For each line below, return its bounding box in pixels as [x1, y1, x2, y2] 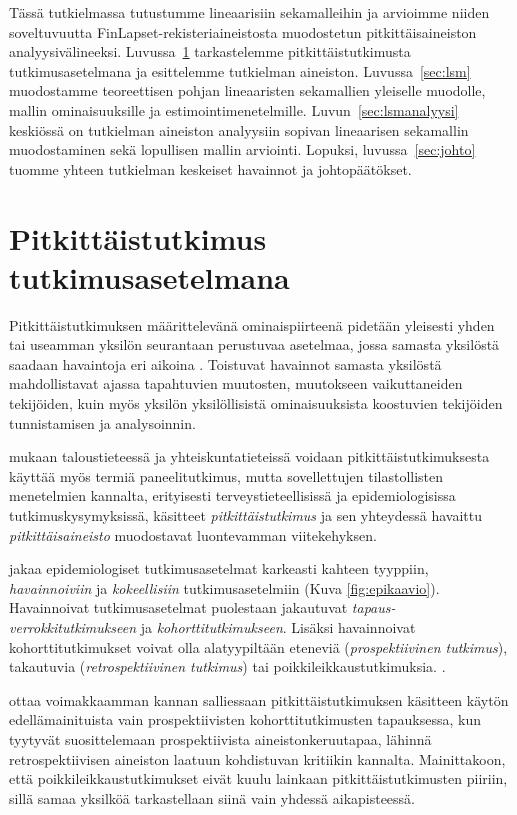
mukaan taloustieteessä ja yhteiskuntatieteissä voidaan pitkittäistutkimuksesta [9, 446, 490, 467]
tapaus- [351, 597, 396, 618]
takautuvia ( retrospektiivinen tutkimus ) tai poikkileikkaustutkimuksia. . [9, 656, 446, 677]
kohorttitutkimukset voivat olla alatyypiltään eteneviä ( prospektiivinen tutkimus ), [9, 636, 508, 657]
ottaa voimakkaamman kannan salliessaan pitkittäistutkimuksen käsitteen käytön [9, 689, 509, 710]
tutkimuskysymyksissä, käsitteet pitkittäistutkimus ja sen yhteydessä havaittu [9, 505, 482, 525]
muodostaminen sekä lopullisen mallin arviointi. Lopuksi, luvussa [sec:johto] [9, 139, 476, 160]
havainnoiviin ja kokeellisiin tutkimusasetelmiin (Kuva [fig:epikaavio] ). [9, 577, 440, 598]
